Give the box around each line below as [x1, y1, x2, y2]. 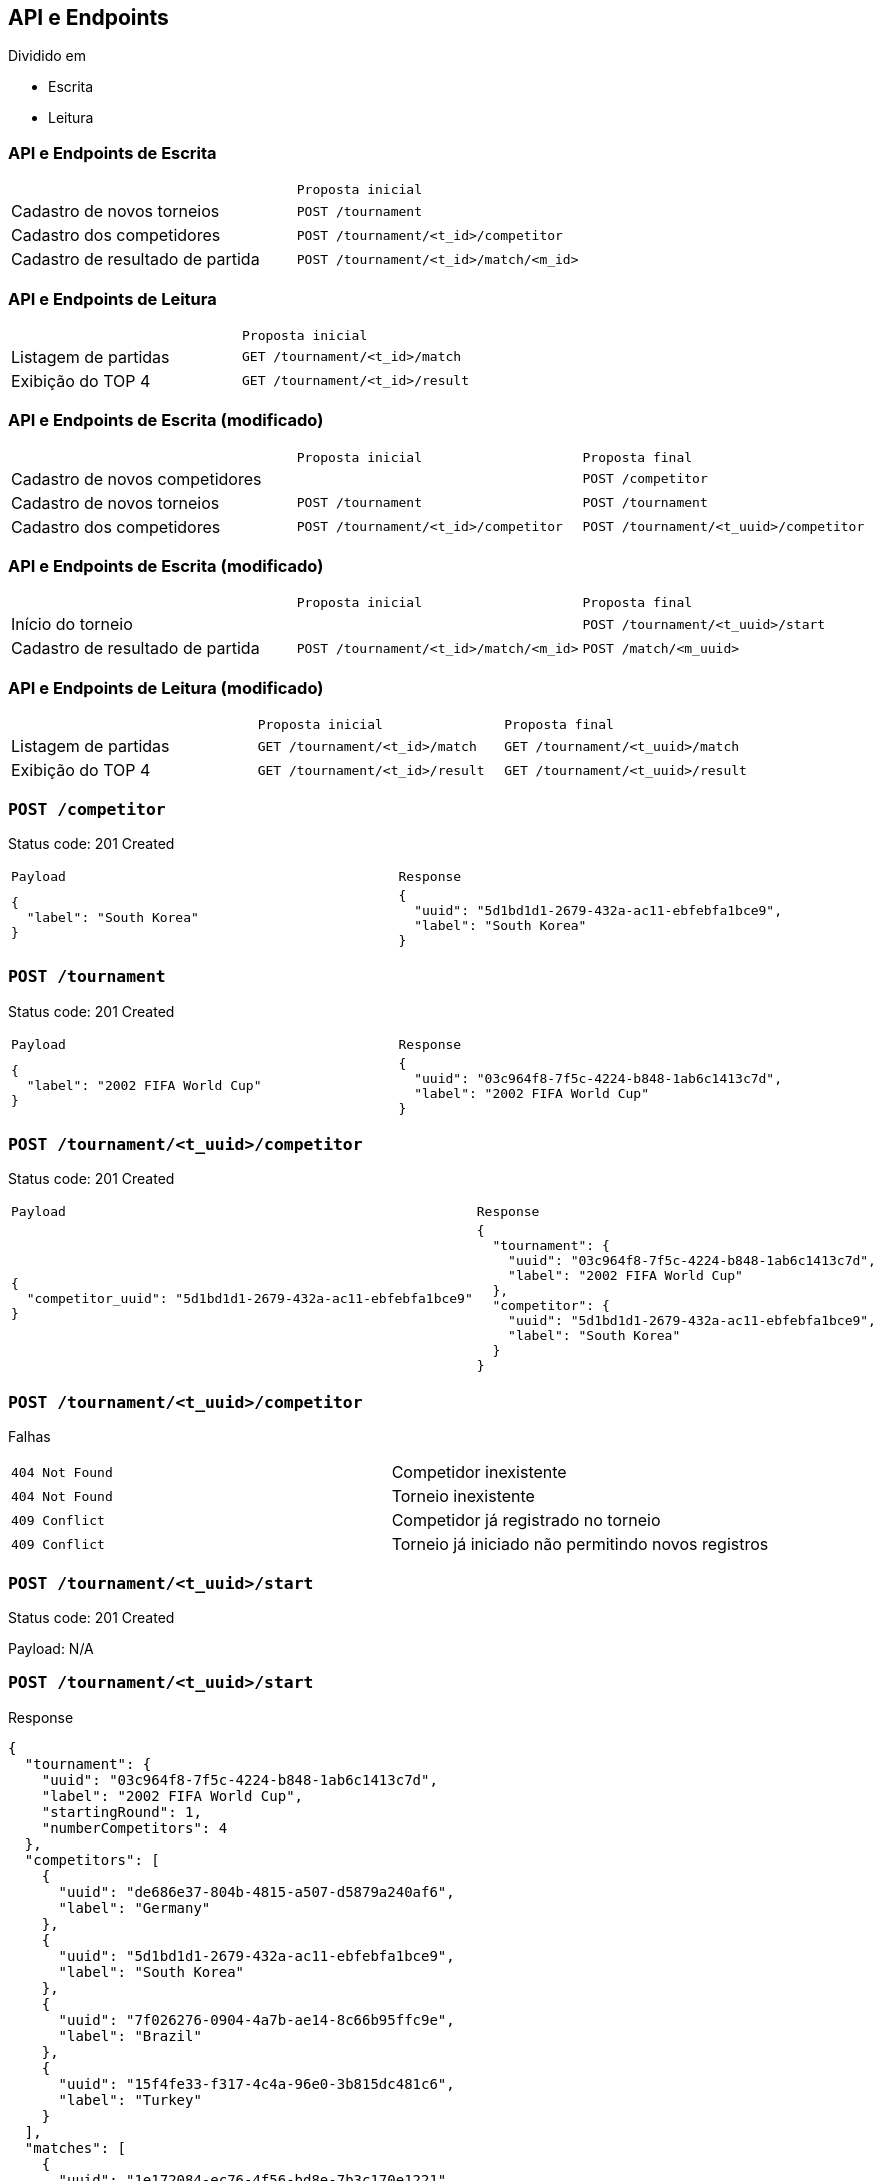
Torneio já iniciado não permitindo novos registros [391, 1534, 769, 1555]
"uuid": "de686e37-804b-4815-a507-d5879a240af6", [58, 1883, 455, 1900]
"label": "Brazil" [58, 2027, 202, 2044]
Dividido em [8, 47, 87, 65]
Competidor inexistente [391, 1462, 567, 1483]
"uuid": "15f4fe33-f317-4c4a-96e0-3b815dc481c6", [58, 2075, 455, 2092]
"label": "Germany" [58, 1899, 211, 1916]
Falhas [8, 1428, 51, 1446]
